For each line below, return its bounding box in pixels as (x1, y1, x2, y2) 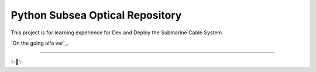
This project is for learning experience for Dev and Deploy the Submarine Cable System (11, 29, 222, 36)
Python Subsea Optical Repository (11, 9, 182, 21)
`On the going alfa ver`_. (11, 39, 69, 46)
